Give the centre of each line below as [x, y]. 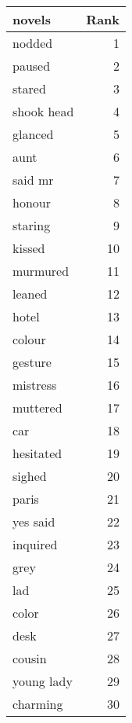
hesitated [37, 453]
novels [32, 19]
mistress [35, 385]
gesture [32, 362]
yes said [34, 521]
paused [32, 66]
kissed [29, 248]
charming [38, 704]
